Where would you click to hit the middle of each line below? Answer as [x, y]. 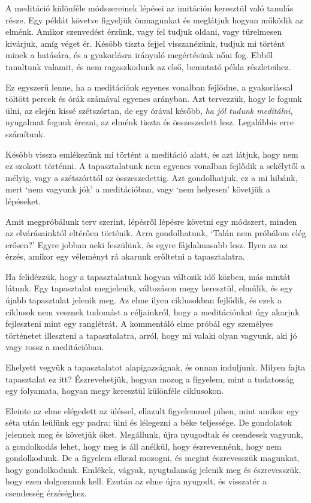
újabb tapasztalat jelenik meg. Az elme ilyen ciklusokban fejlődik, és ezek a [144, 300]
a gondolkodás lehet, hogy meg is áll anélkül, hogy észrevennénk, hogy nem [144, 446]
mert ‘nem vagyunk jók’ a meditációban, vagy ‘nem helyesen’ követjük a [138, 189]
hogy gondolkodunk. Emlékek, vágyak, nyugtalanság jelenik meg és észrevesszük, [153, 469]
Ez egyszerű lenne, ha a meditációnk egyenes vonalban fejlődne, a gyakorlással [149, 87]
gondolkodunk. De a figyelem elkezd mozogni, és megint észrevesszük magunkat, [153, 458]
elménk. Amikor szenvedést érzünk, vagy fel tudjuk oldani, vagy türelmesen [144, 31]
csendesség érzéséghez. [46, 493]
